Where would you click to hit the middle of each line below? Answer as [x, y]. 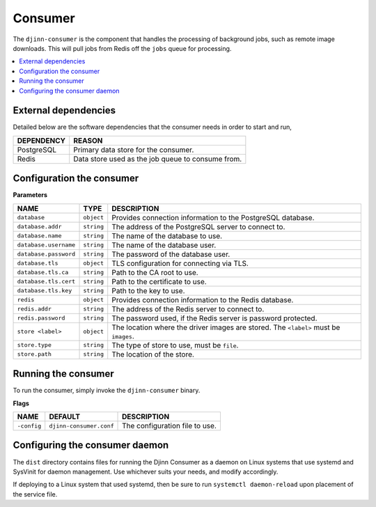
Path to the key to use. [148, 290]
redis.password [41, 318]
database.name [39, 236]
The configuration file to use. [170, 426]
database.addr [39, 227]
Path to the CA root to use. [155, 272]
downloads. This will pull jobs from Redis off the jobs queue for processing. [122, 48]
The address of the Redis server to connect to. [188, 309]
